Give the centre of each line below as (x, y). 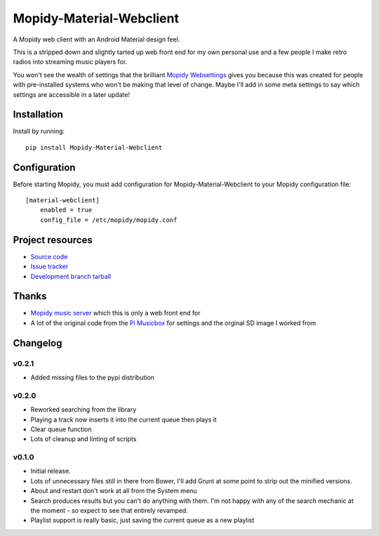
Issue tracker (49, 266)
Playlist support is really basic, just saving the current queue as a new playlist (142, 521)
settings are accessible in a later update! (71, 94)
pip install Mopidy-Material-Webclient (94, 147)
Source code (49, 256)
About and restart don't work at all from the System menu (114, 491)
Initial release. (51, 471)
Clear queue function (61, 429)
